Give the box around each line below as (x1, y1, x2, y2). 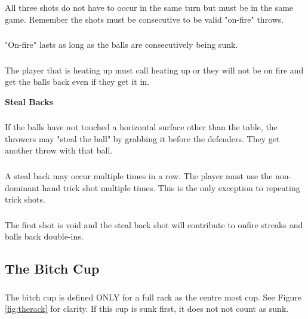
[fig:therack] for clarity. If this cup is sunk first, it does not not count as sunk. (5, 302, 289, 315)
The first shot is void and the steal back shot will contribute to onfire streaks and (5, 218, 303, 231)
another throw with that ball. (5, 144, 113, 157)
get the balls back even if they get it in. (5, 75, 149, 88)
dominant (5, 181, 39, 194)
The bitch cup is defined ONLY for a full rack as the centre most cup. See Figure (5, 290, 301, 303)
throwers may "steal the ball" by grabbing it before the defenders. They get (5, 132, 280, 145)
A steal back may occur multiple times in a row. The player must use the (5, 169, 273, 182)
